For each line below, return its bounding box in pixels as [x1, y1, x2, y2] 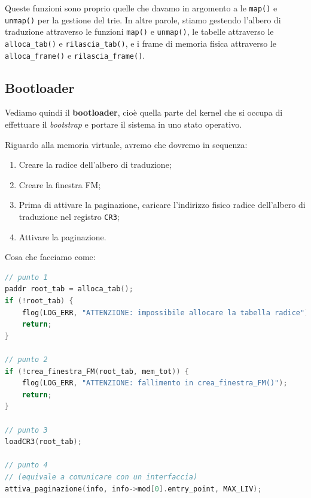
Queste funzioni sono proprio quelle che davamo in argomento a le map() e [5, 2, 278, 14]
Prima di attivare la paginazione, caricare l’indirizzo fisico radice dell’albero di [19, 198, 306, 211]
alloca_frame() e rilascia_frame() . [5, 49, 145, 61]
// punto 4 [5, 461, 48, 470]
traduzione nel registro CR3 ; [19, 210, 120, 223]
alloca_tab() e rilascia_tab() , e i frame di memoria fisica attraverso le [5, 37, 276, 49]
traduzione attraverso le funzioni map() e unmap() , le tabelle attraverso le [5, 25, 274, 38]
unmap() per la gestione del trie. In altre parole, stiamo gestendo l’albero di [5, 13, 281, 26]
